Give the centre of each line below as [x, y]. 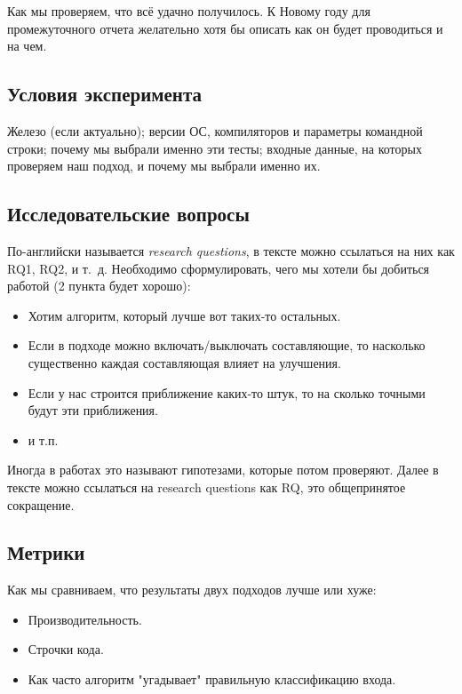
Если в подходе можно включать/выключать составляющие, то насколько [227, 345]
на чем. [27, 46]
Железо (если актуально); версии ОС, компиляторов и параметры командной [215, 130]
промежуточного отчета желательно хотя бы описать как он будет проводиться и [225, 28]
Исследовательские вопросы [128, 214]
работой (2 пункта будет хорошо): [99, 286]
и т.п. [43, 439]
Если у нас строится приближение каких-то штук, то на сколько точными [227, 392]
